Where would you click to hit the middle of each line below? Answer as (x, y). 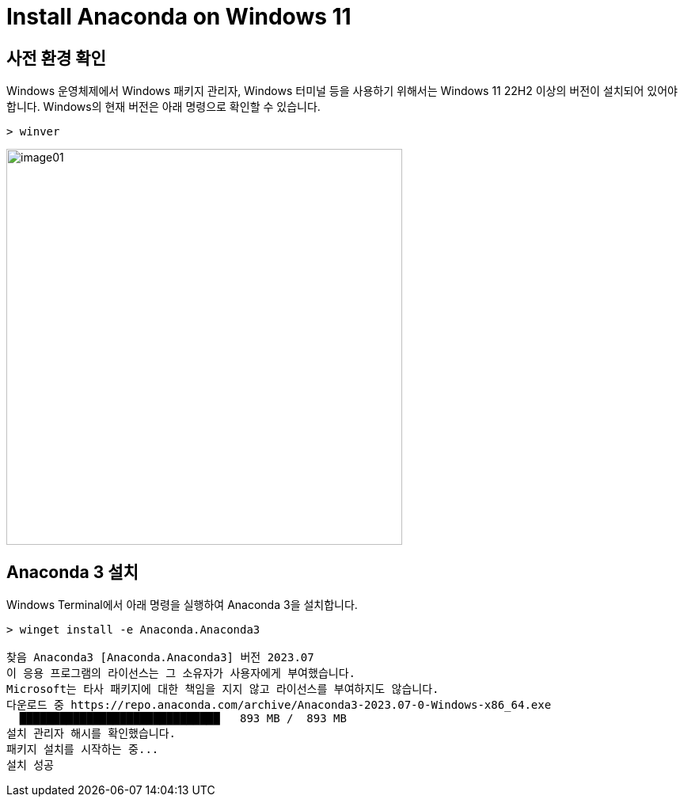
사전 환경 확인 (56, 58)
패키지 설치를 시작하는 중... (83, 750)
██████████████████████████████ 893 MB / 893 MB (183, 719)
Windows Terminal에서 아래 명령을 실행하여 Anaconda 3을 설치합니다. (182, 605)
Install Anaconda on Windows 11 (179, 17)
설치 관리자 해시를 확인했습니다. (91, 734)
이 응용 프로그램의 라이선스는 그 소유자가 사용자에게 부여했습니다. (181, 674)
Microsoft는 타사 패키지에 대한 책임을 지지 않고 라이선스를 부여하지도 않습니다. (223, 689)
